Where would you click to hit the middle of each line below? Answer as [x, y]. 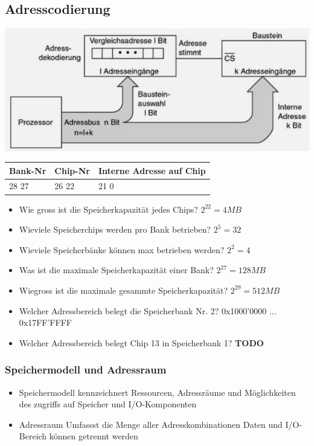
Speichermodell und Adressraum [86, 370]
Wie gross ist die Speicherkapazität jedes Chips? [108, 209]
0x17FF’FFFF [45, 322]
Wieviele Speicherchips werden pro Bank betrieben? [115, 229]
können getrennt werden [94, 436]
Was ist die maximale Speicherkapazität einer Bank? [116, 270]
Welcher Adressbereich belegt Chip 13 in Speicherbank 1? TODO [141, 342]
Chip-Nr [72, 170]
